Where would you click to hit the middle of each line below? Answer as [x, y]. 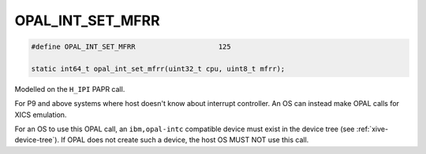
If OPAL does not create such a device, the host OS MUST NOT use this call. [185, 140]
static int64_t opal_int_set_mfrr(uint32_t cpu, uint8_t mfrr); [158, 68]
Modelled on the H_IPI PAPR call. [70, 89]
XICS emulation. [41, 115]
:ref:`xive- [372, 129]
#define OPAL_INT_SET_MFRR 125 [131, 47]
